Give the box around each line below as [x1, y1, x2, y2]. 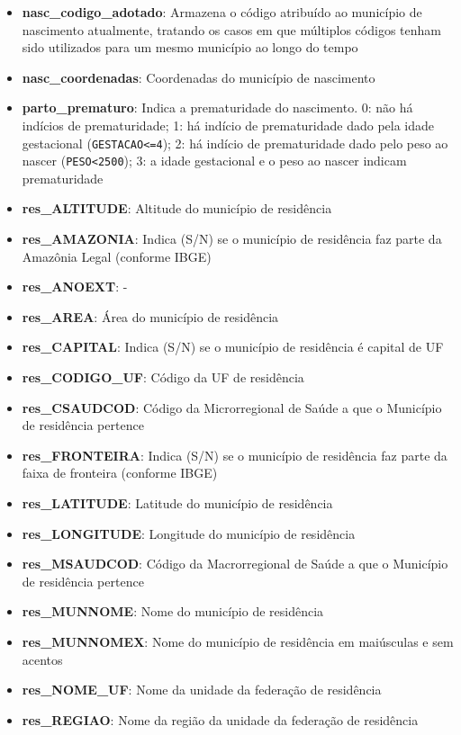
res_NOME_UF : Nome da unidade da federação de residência [22, 680, 382, 699]
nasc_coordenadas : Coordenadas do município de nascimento [22, 67, 375, 86]
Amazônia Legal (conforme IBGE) [22, 246, 212, 265]
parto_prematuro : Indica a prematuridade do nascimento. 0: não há [22, 98, 413, 117]
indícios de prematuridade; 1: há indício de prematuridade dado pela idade [22, 115, 435, 134]
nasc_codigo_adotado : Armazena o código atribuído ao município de [22, 3, 422, 21]
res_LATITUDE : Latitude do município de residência [22, 494, 333, 512]
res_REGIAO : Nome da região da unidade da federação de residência [22, 710, 419, 729]
